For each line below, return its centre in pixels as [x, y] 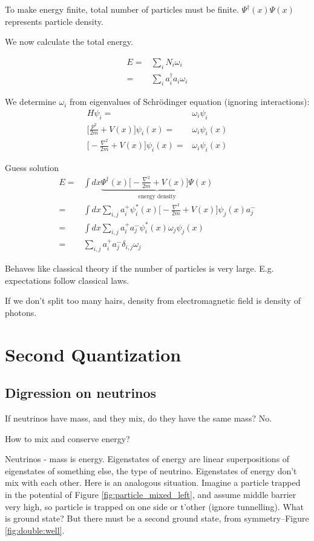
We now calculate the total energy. [69, 42]
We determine [31, 102]
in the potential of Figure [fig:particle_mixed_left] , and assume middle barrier [151, 495]
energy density [157, 196]
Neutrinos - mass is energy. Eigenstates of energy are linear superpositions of [147, 459]
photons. [21, 312]
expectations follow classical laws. [67, 280]
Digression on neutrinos [81, 393]
